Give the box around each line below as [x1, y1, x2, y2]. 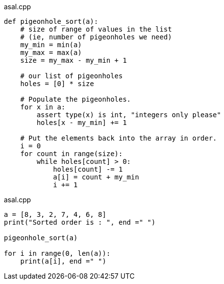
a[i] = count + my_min [53, 173, 139, 181]
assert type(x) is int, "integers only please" [36, 111, 221, 119]
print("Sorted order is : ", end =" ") [4, 218, 155, 226]
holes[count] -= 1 [53, 165, 123, 173]
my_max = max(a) [20, 49, 82, 56]
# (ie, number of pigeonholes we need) [20, 33, 172, 41]
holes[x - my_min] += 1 [36, 119, 127, 126]
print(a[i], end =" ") [20, 257, 106, 265]
